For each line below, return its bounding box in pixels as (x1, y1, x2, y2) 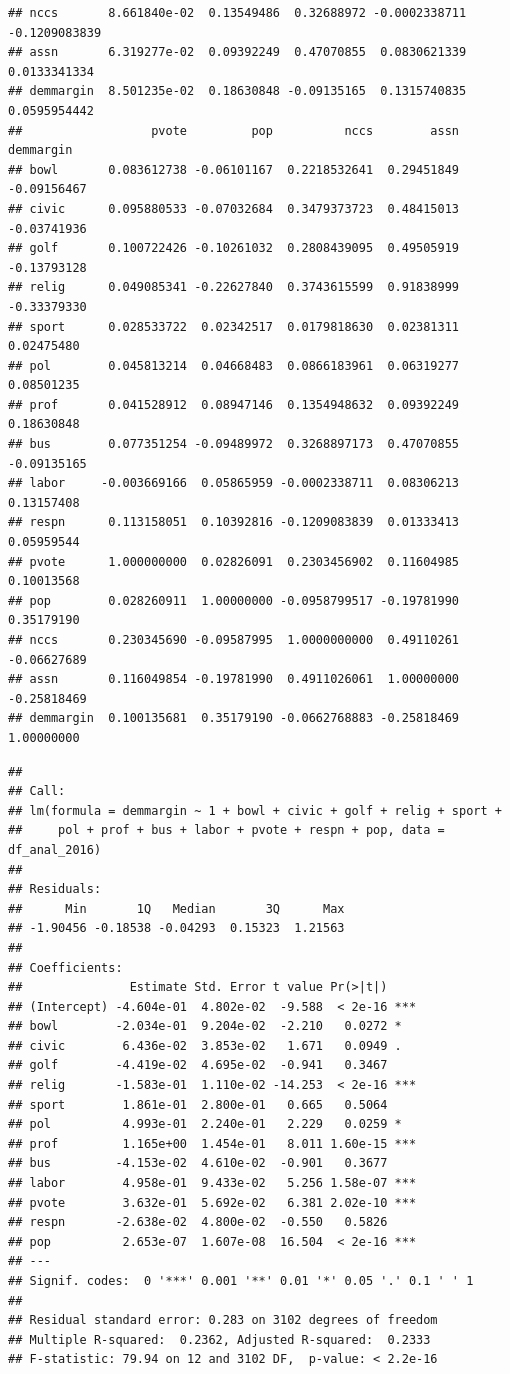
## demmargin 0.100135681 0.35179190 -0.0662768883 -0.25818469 (8, 711, 460, 726)
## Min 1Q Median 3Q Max (8, 901, 345, 916)
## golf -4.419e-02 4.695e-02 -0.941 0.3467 (8, 1058, 388, 1073)
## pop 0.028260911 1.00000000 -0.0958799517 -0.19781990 (8, 593, 460, 608)
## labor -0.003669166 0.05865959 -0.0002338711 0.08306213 (8, 476, 460, 491)
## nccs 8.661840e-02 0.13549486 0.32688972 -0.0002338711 (8, 6, 467, 20)
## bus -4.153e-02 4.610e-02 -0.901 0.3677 (8, 1156, 388, 1171)
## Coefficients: (8, 960, 123, 975)
